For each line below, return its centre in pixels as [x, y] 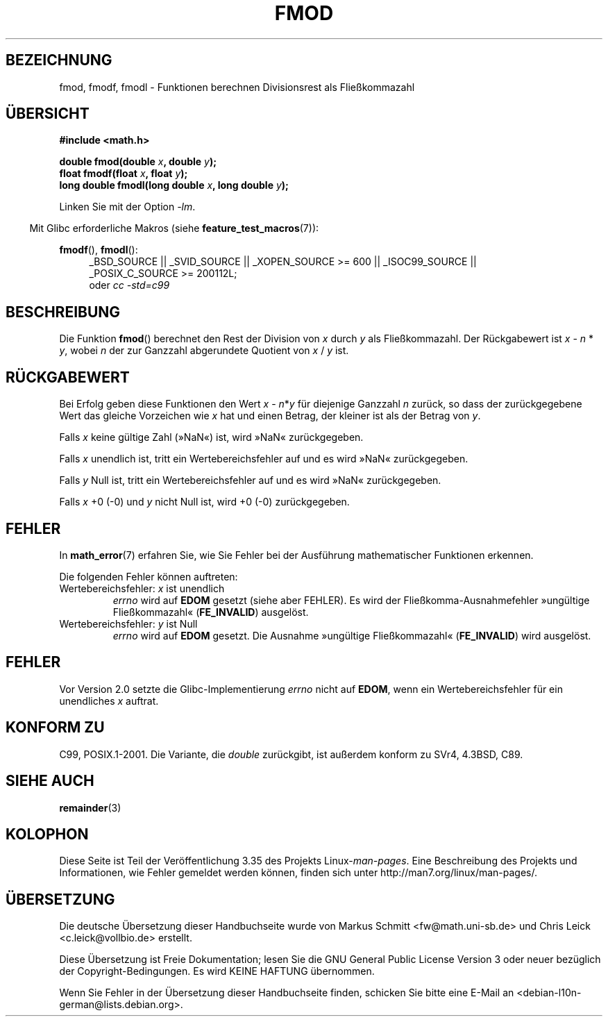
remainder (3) [90, 807]
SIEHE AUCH [50, 781]
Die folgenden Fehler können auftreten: [149, 576]
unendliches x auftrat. [109, 701]
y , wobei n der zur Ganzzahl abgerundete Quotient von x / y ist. [204, 351]
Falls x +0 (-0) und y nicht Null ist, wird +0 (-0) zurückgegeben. [204, 502]
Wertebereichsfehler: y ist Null [128, 623]
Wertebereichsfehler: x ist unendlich [142, 588]
